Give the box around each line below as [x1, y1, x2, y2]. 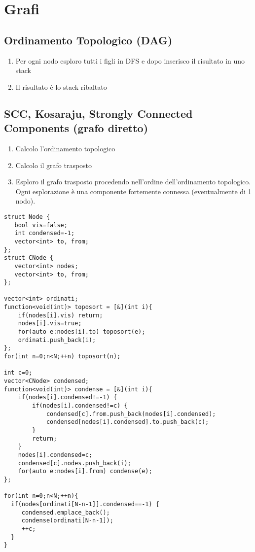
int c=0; [4, 369, 33, 377]
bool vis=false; [14, 221, 68, 229]
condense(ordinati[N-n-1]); [21, 517, 113, 524]
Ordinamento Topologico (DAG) [4, 32, 173, 47]
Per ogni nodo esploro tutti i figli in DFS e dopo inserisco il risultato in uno [15, 55, 245, 66]
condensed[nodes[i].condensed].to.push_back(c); [46, 418, 209, 426]
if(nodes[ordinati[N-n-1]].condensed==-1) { [11, 500, 159, 508]
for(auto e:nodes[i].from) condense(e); [18, 468, 152, 475]
